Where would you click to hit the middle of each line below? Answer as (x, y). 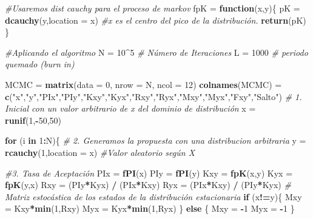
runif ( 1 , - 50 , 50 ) (33, 120)
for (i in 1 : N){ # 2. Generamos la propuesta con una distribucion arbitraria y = (156, 140)
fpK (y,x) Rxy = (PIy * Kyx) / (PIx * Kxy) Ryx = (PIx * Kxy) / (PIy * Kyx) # (148, 185)
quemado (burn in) (40, 64)
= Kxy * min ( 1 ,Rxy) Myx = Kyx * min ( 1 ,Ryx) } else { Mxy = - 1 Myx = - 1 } (150, 208)
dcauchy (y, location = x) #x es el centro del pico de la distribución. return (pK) (156, 20)
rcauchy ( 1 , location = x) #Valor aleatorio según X (100, 152)
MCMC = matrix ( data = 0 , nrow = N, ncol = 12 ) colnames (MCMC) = (143, 84)
